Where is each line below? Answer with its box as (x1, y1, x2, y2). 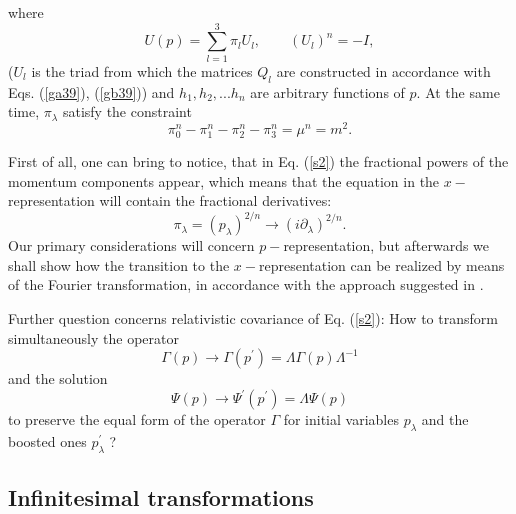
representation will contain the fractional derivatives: (8, 190, 332, 211)
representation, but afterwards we (283, 235, 490, 256)
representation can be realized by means (258, 254, 505, 275)
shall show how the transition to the (8, 254, 230, 275)
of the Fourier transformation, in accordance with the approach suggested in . (8, 274, 484, 295)
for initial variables (283, 409, 399, 430)
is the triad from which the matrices (31, 60, 253, 81)
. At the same (416, 81, 500, 102)
